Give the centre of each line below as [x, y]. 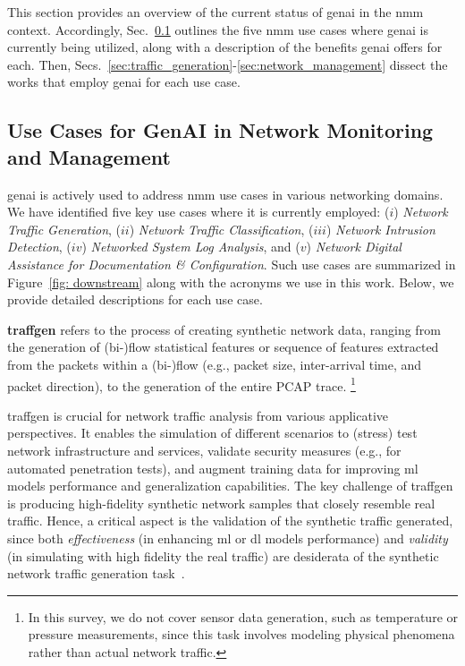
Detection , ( [39, 247]
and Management [89, 156]
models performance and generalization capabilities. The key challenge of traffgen [230, 486]
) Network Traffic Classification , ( [221, 229]
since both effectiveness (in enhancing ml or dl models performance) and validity [228, 538]
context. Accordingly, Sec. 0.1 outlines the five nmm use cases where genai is [218, 29]
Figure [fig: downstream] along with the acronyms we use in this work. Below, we [231, 282]
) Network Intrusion [380, 229]
